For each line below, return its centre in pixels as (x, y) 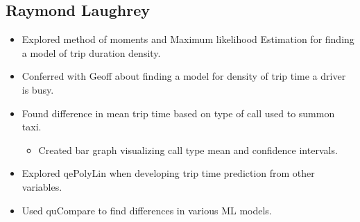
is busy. (38, 89)
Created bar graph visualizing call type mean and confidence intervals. (188, 150)
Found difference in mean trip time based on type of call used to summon (178, 113)
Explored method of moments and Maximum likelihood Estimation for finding (188, 39)
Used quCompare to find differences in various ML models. (147, 210)
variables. (42, 186)
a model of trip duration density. (91, 52)
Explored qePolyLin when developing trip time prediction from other (168, 173)
